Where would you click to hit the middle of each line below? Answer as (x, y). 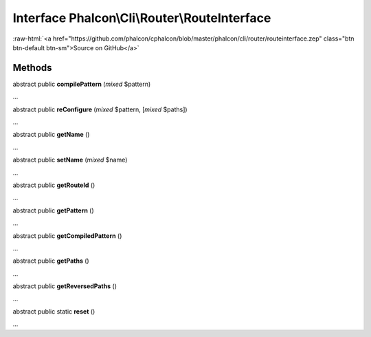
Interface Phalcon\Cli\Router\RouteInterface (142, 18)
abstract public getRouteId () (54, 185)
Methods (32, 68)
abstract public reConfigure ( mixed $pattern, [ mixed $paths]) (100, 109)
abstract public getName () (51, 135)
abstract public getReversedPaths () (65, 286)
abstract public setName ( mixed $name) (70, 160)
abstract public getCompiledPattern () (67, 236)
